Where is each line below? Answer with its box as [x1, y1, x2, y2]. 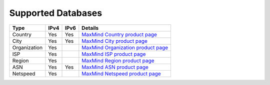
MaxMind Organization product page [81, 44, 168, 51]
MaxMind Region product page [81, 57, 154, 64]
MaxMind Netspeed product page [81, 70, 161, 77]
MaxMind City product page [81, 37, 147, 44]
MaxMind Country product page [81, 31, 157, 38]
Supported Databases [9, 7, 102, 18]
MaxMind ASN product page [81, 64, 148, 71]
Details [81, 24, 99, 31]
